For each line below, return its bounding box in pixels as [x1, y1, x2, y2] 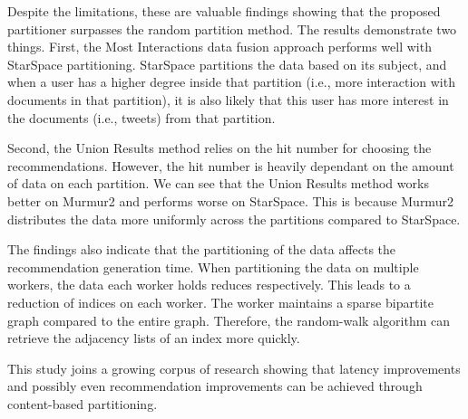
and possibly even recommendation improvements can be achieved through [7, 376, 423, 395]
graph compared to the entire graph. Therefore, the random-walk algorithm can [7, 310, 450, 329]
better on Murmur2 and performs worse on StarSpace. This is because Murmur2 [7, 191, 453, 210]
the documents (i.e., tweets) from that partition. [7, 108, 276, 127]
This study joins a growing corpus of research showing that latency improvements [7, 358, 461, 377]
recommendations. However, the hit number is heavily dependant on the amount [7, 156, 454, 175]
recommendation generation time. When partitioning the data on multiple [7, 257, 419, 276]
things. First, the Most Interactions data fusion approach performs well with [7, 37, 432, 56]
